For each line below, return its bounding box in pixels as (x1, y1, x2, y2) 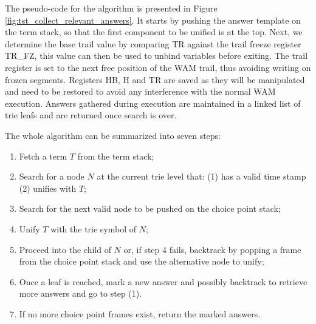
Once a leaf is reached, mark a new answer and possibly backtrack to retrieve (19, 275, 307, 288)
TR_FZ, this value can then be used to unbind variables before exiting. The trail (5, 49, 308, 62)
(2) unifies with (19, 181, 77, 194)
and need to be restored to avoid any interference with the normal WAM (5, 85, 276, 98)
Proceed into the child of (19, 243, 111, 255)
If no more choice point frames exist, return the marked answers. (19, 307, 261, 320)
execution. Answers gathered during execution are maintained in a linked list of (5, 96, 301, 109)
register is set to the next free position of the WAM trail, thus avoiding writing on (5, 61, 311, 73)
